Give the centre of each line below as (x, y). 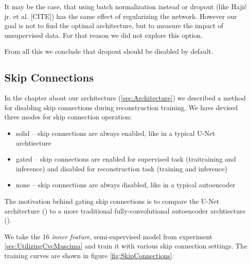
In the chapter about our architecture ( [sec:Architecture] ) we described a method (125, 98)
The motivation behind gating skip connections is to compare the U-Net (112, 201)
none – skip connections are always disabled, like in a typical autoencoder (125, 185)
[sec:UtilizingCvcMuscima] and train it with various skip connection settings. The (126, 246)
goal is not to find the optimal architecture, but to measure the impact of (114, 25)
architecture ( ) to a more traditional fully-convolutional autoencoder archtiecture (125, 210)
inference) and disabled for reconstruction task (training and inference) (122, 168)
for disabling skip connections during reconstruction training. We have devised (121, 107)
